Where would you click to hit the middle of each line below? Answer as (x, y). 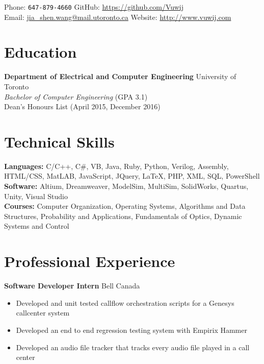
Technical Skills (59, 141)
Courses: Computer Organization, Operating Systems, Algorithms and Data (125, 206)
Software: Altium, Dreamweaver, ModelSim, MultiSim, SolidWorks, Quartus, (126, 186)
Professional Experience (90, 261)
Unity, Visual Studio (36, 196)
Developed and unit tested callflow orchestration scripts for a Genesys (125, 302)
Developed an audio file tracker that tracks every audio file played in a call (133, 347)
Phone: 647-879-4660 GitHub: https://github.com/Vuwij (94, 7)
